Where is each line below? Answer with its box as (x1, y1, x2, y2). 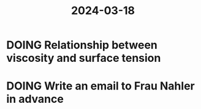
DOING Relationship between (6, 38, 157, 52)
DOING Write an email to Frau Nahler (6, 79, 195, 93)
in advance (6, 92, 64, 106)
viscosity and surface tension (6, 51, 161, 65)
